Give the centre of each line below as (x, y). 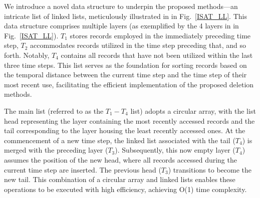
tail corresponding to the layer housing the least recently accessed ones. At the (125, 130)
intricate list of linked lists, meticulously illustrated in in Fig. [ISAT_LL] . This (125, 16)
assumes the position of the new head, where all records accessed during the (120, 159)
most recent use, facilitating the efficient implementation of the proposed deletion (129, 84)
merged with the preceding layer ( (56, 150)
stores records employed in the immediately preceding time (160, 35)
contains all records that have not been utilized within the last (157, 55)
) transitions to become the (210, 169)
